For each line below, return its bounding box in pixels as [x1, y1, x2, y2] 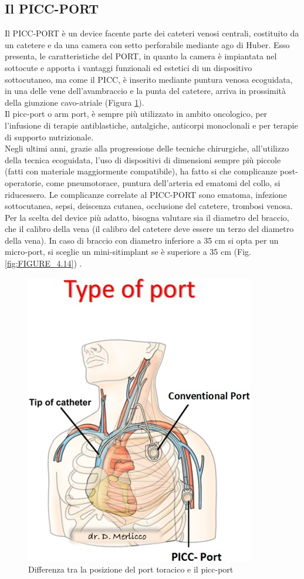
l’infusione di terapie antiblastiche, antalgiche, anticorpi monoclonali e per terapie [5, 119, 298, 131]
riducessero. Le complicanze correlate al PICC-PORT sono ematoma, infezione [5, 188, 287, 200]
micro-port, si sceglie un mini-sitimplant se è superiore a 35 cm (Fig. [5, 245, 251, 258]
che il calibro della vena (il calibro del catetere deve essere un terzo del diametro [5, 223, 294, 235]
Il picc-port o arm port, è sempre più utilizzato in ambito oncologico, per [5, 107, 268, 120]
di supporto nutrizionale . [5, 130, 94, 143]
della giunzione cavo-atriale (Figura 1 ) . [5, 96, 144, 108]
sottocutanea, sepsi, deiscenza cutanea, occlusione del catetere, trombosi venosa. [5, 200, 293, 212]
